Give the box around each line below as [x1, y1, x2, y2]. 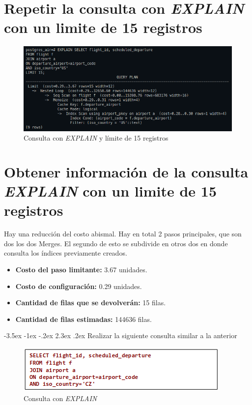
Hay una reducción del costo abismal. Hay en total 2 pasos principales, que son [4, 229, 242, 239]
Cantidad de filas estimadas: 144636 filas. [15, 314, 152, 324]
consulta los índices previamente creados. [4, 248, 127, 258]
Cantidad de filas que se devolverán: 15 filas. [15, 297, 166, 308]
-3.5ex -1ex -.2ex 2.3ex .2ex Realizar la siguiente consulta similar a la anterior [4, 330, 237, 341]
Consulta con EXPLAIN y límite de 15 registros [24, 133, 168, 143]
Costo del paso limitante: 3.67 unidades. [15, 264, 147, 275]
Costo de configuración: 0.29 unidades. [15, 281, 142, 291]
